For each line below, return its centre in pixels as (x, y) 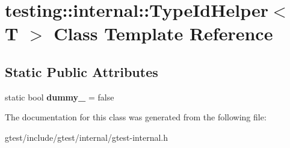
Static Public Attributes (82, 71)
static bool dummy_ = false (60, 97)
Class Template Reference (163, 33)
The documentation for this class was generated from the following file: (136, 117)
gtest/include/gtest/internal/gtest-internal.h (86, 137)
